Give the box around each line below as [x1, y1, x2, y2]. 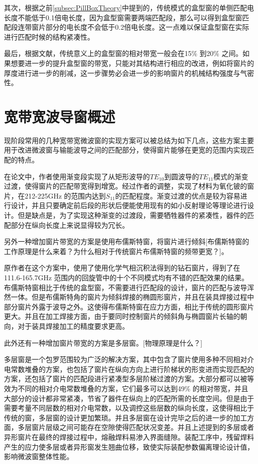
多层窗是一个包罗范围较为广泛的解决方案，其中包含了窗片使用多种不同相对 [4, 354, 247, 364]
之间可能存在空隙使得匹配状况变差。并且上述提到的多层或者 [59, 422, 254, 432]
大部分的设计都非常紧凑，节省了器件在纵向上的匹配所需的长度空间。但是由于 [4, 393, 254, 403]
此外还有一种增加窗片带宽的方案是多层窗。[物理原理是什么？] [4, 337, 202, 348]
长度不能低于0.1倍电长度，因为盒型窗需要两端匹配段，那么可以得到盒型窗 [4, 12, 242, 22]
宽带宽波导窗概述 [4, 106, 116, 126]
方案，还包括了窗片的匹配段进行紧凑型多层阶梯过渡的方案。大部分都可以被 [4, 373, 247, 384]
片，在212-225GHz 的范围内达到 [4, 190, 106, 201]
